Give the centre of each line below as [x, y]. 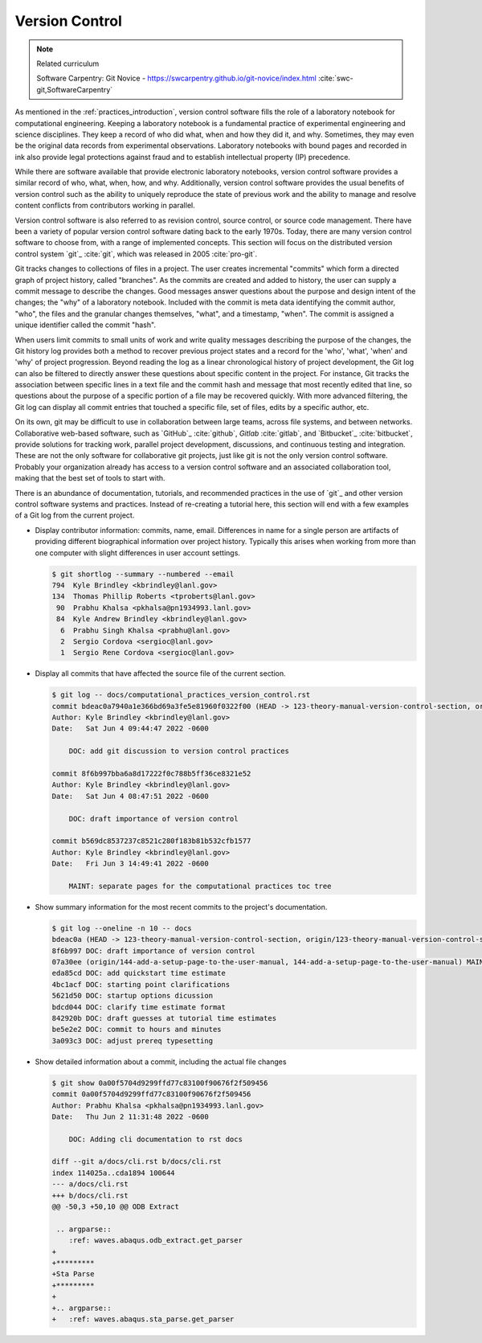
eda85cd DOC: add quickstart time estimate [139, 973]
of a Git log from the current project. [75, 515]
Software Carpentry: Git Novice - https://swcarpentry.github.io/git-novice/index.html [176, 78]
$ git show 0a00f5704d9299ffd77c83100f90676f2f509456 [160, 1083]
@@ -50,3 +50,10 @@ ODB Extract [116, 1207]
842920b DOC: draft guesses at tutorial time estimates [164, 1018]
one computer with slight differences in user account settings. [138, 553]
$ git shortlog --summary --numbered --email [143, 574]
